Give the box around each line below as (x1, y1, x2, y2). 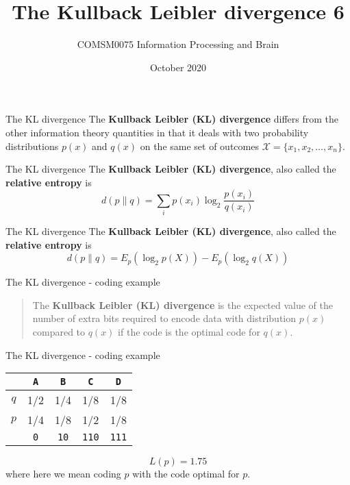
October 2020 (149, 60, 207, 74)
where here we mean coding (5, 467, 121, 481)
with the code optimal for (132, 467, 240, 481)
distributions (5, 138, 59, 153)
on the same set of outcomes (140, 138, 259, 153)
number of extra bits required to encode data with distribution (32, 311, 297, 325)
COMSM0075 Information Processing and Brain (77, 37, 279, 51)
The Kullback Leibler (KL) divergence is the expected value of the (32, 297, 334, 312)
